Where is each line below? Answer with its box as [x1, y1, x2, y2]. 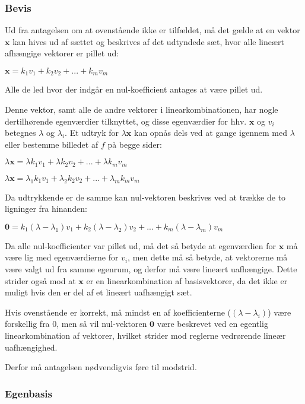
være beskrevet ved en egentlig [157, 317, 269, 330]
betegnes [5, 126, 36, 139]
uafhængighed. [5, 341, 58, 353]
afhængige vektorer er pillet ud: [5, 47, 119, 59]
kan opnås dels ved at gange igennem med [134, 126, 287, 139]
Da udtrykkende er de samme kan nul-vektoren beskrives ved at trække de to [5, 190, 286, 203]
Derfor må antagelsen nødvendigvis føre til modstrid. [5, 361, 197, 373]
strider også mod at [5, 274, 76, 287]
